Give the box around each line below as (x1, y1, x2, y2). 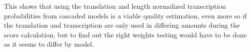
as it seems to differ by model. (4, 39, 94, 49)
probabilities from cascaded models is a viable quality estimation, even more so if (4, 10, 247, 20)
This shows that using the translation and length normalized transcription (4, 1, 226, 11)
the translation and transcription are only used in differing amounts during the (4, 20, 240, 30)
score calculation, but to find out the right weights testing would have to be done (4, 29, 247, 39)
